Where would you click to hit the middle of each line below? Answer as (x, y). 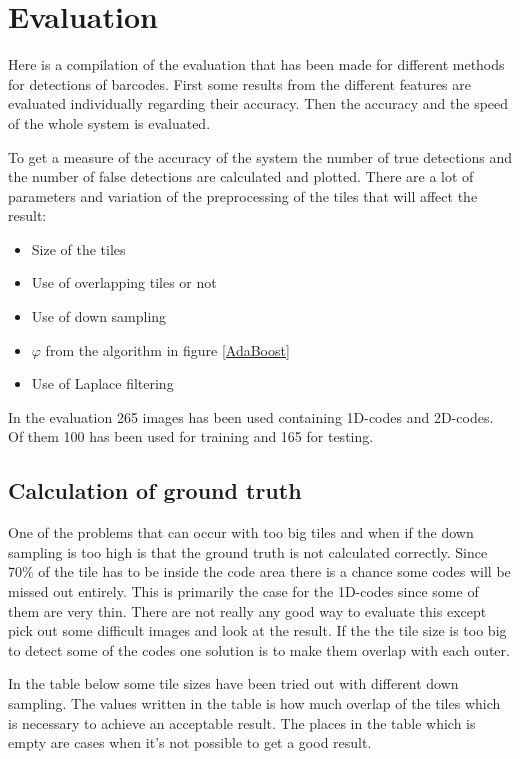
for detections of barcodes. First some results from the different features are (240, 83)
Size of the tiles (78, 248)
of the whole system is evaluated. (109, 122)
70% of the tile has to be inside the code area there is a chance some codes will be (259, 571)
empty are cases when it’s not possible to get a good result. (190, 742)
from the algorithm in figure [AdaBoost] (167, 349)
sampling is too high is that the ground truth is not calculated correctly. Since (248, 551)
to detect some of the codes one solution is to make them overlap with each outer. (259, 649)
